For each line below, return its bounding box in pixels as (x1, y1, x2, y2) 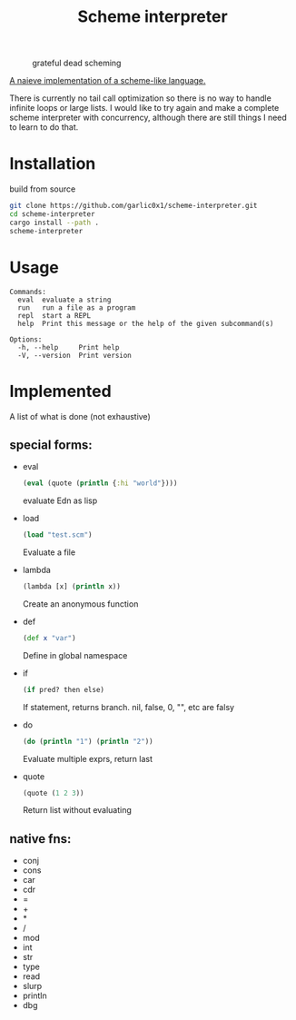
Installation (9, 153, 96, 174)
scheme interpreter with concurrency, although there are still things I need (9, 112, 288, 124)
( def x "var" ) (22, 633, 76, 642)
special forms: (9, 437, 93, 452)
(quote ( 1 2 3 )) (22, 788, 84, 797)
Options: (9, 334, 43, 344)
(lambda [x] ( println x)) (22, 582, 121, 591)
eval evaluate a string (17, 295, 112, 304)
